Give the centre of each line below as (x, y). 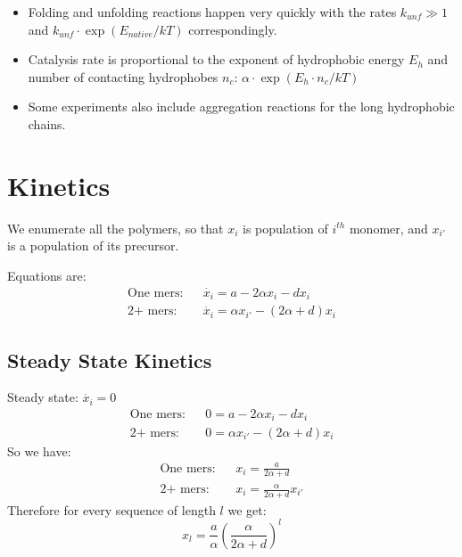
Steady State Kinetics (110, 360)
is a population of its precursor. (93, 246)
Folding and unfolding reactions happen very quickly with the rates (212, 12)
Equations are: (47, 275)
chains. (47, 123)
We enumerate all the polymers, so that (115, 228)
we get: (247, 509)
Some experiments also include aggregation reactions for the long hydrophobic (241, 106)
